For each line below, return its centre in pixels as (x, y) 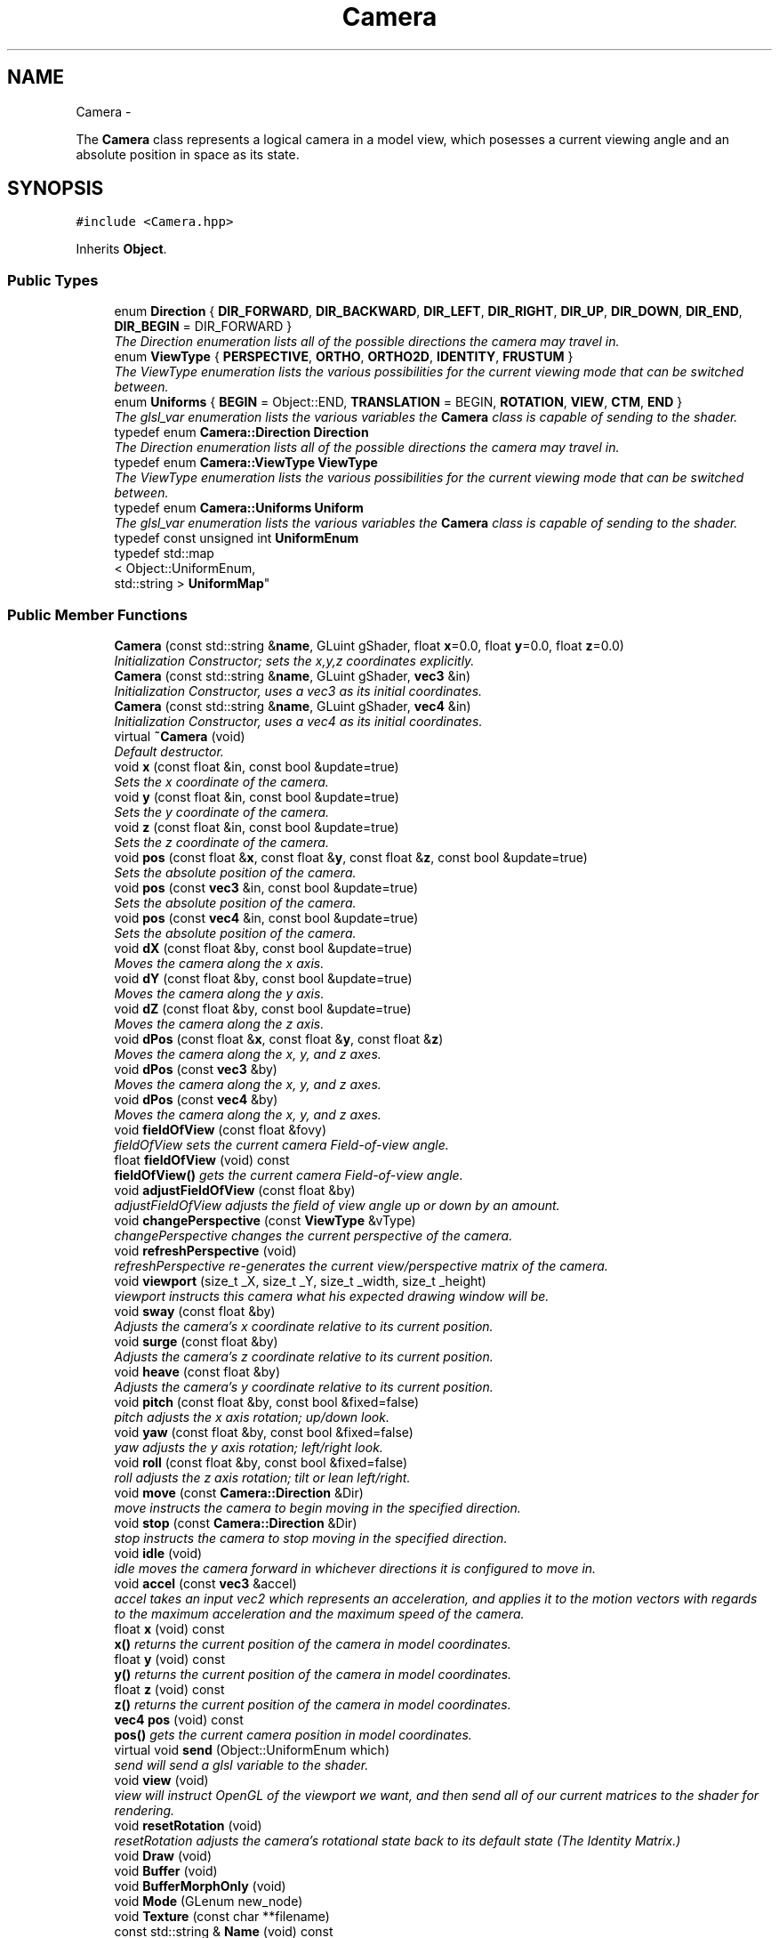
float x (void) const (169, 1628)
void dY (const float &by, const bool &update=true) (263, 978)
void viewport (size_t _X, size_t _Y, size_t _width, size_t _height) (300, 1280)
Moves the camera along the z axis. (219, 1023)
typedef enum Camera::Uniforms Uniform (239, 508)
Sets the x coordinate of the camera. (221, 781)
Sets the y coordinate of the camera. (222, 812)
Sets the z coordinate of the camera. (221, 842)
